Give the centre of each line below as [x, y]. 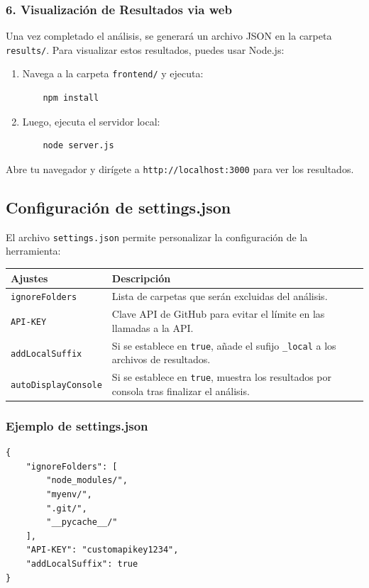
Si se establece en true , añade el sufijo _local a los [224, 345]
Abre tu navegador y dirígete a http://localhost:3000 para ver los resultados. [180, 168]
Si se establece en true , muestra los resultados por [222, 377]
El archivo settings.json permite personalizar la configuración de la [157, 237]
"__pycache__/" [82, 522]
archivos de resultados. [161, 359]
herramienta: [33, 251]
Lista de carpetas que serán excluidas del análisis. [220, 296]
